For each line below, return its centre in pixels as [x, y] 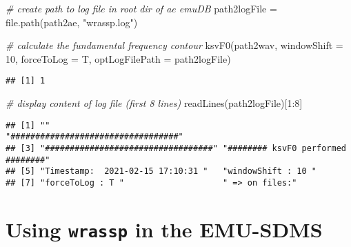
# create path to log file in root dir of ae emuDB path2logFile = [141, 8]
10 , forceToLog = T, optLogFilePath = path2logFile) [118, 58]
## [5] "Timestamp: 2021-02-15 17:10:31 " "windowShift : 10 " [161, 171]
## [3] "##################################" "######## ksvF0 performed [176, 148]
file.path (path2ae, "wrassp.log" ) [72, 22]
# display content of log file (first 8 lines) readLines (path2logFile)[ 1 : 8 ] [154, 103]
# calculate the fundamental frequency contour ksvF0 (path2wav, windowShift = [174, 45]
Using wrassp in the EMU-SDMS [164, 229]
